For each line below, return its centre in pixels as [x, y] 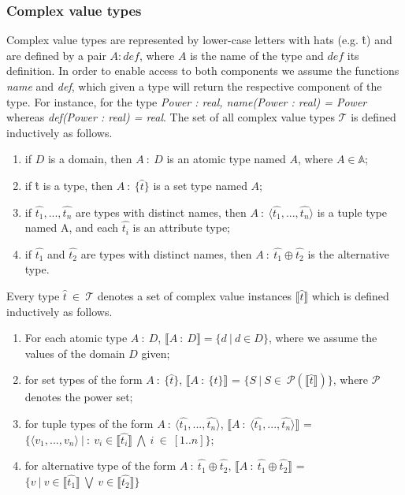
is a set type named [200, 185]
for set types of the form [84, 380]
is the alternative [349, 253]
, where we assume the [323, 338]
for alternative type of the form [100, 465]
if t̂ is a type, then [69, 185]
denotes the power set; [79, 397]
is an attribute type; [181, 227]
